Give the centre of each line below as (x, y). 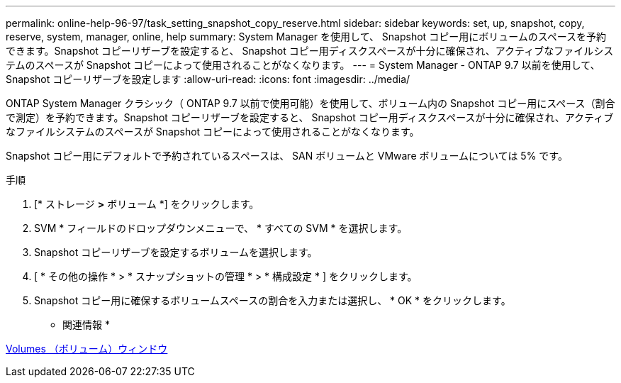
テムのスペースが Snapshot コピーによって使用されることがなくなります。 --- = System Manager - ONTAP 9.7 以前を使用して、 (303, 65)
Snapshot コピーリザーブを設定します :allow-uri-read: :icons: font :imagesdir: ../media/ (208, 79)
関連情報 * (86, 324)
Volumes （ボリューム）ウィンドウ (87, 349)
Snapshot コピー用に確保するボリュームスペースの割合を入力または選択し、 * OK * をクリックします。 (273, 300)
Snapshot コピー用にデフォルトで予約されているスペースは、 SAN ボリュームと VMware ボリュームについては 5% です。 (287, 156)
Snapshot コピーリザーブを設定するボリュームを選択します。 (176, 252)
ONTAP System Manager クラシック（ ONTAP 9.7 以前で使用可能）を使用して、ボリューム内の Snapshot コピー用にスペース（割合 (310, 103)
